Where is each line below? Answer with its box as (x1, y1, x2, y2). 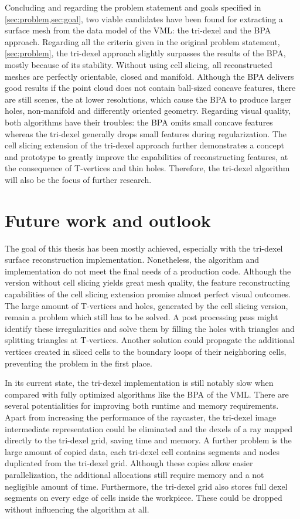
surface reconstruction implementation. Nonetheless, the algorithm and (5, 253, 260, 266)
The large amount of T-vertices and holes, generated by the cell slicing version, (5, 299, 288, 311)
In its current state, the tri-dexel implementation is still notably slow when (5, 376, 274, 389)
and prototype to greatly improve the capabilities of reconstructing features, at (5, 150, 288, 162)
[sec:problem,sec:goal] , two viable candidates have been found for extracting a (5, 12, 283, 25)
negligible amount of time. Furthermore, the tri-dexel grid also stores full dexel (5, 480, 288, 492)
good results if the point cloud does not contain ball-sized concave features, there (5, 82, 296, 94)
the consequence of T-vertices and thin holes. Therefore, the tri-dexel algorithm (5, 162, 290, 174)
